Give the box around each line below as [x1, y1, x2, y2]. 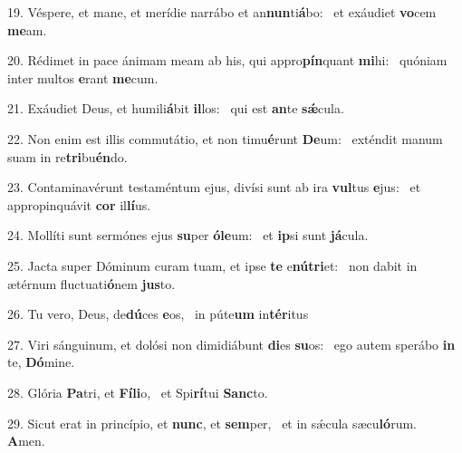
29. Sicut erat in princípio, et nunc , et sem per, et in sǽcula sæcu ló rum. [7, 413, 417, 432]
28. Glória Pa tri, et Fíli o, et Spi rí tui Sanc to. [7, 382, 268, 401]
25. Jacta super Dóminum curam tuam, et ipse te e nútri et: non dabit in [7, 255, 418, 275]
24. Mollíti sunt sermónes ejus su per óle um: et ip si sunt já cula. [7, 226, 369, 245]
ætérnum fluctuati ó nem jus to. [7, 274, 176, 293]
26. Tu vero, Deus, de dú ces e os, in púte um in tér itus [7, 304, 309, 323]
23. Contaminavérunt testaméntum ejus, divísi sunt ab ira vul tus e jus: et [7, 178, 421, 197]
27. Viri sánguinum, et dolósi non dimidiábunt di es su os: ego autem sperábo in [7, 334, 456, 353]
